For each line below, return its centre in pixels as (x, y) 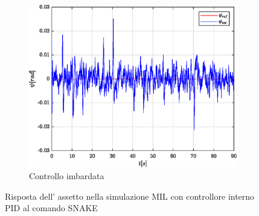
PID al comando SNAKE (51, 208)
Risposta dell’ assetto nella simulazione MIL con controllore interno (130, 196)
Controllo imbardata (67, 176)
